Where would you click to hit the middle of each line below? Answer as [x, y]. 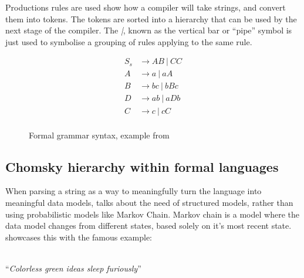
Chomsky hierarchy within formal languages [142, 166]
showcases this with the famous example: [79, 237]
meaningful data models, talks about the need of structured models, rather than [149, 202]
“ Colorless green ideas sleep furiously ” [73, 268]
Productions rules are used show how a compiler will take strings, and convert [146, 7]
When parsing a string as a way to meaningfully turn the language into [134, 191]
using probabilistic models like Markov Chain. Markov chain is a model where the [152, 214]
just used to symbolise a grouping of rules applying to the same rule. [129, 41]
